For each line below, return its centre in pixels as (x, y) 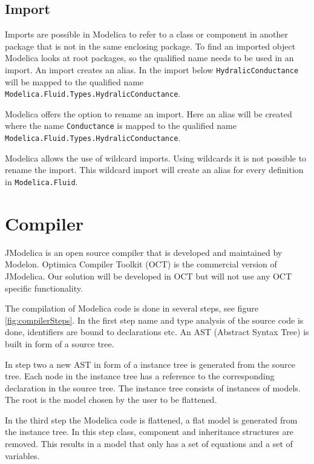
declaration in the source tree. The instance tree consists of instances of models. (153, 387)
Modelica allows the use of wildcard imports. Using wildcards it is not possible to (156, 158)
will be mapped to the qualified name (74, 81)
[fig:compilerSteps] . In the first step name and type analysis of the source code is (154, 320)
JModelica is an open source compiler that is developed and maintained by (144, 252)
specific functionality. (44, 288)
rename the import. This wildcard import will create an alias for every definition (154, 170)
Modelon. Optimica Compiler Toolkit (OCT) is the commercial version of (141, 264)
